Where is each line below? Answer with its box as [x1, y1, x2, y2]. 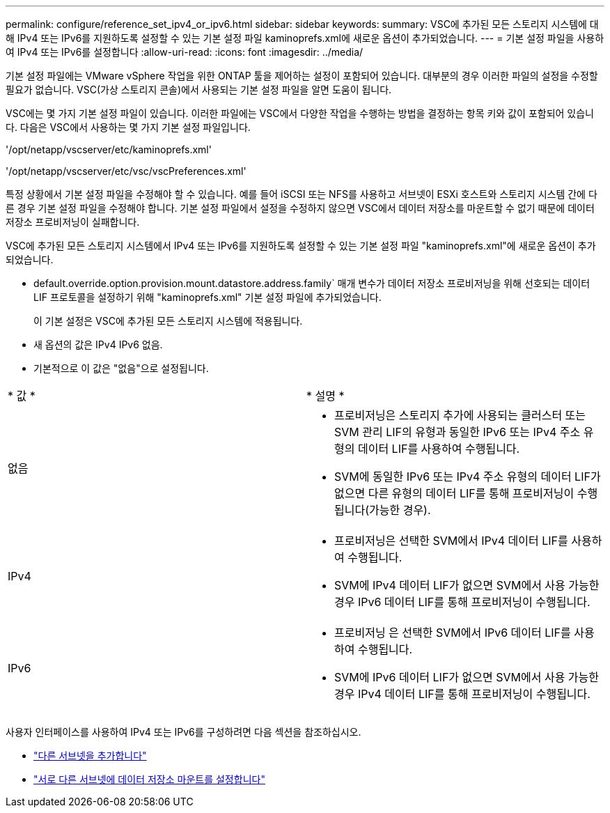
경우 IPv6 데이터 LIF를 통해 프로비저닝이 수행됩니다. [334, 595, 591, 609]
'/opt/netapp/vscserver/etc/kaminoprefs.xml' [6, 144, 212, 155]
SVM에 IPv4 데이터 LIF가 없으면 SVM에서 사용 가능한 [334, 578, 600, 592]
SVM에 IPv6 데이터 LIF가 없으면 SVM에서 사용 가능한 [334, 670, 600, 684]
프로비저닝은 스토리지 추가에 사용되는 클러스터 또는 [334, 408, 586, 422]
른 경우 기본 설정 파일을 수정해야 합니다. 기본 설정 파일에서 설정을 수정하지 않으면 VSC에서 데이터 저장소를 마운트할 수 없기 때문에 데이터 [6, 202, 595, 214]
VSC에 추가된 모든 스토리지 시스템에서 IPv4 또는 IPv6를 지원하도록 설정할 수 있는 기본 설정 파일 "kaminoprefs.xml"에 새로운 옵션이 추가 [6, 240, 596, 251]
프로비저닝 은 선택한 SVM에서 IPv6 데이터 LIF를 [334, 626, 571, 640]
